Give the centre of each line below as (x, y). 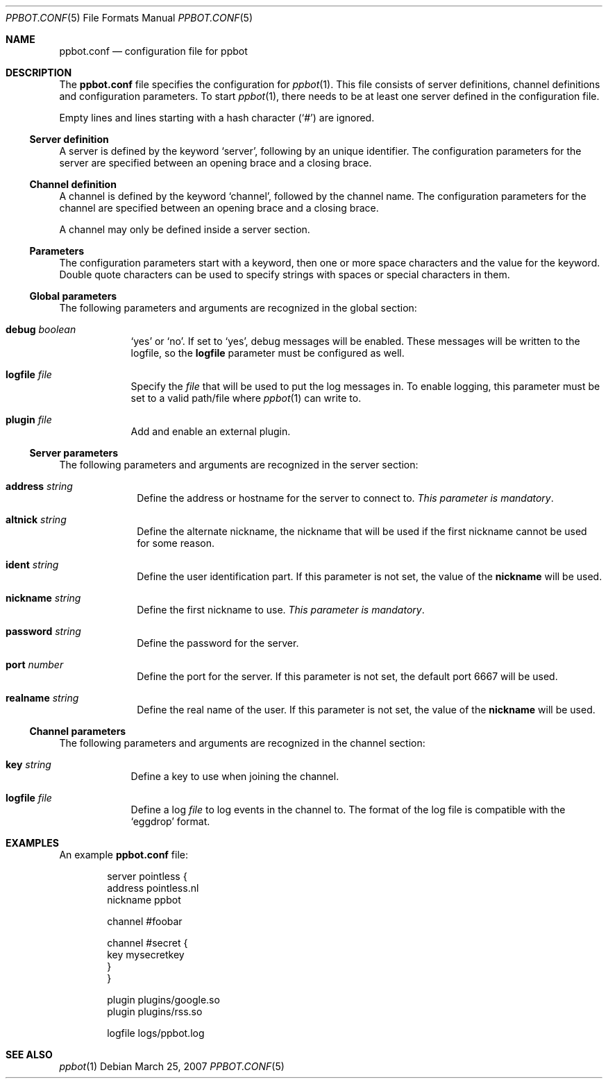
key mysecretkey (146, 955)
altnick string (36, 519)
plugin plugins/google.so (163, 1000)
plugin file (29, 420)
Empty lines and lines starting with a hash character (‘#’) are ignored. (217, 118)
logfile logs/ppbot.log (156, 1033)
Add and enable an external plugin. (211, 431)
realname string (42, 698)
